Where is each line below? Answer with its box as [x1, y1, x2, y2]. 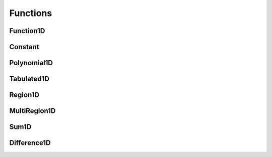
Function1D [9, 27, 45, 35]
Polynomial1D [9, 59, 53, 67]
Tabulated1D [9, 75, 50, 83]
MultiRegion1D [9, 107, 56, 115]
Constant [9, 43, 39, 51]
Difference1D [9, 138, 51, 147]
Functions [9, 8, 52, 19]
